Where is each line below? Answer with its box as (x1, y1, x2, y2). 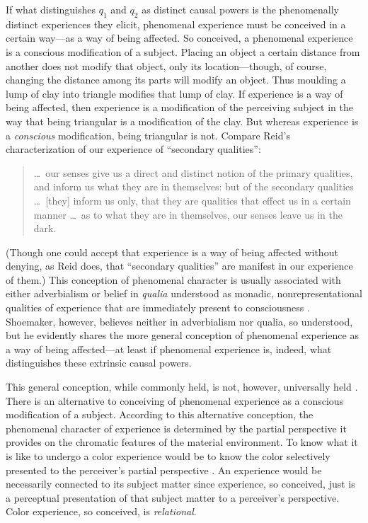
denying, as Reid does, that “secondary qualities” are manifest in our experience (6, 258, 353, 273)
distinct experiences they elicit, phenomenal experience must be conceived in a (6, 16, 346, 31)
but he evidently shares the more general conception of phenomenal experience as (6, 328, 359, 343)
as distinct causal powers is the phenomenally (142, 2, 339, 16)
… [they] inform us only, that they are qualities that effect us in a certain (33, 192, 351, 207)
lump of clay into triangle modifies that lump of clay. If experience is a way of (6, 86, 343, 100)
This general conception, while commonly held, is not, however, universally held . (6, 379, 358, 394)
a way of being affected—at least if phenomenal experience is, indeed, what (6, 341, 332, 356)
